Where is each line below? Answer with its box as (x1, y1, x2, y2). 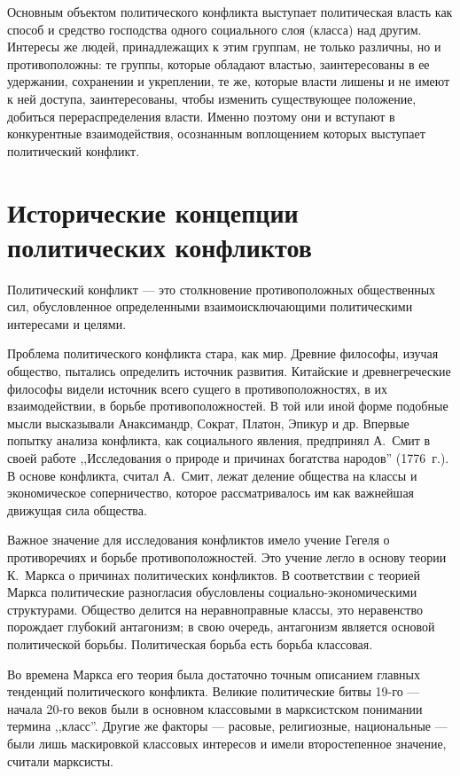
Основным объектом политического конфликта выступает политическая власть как (7, 3, 453, 20)
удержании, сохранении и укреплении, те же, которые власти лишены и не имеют (7, 72, 450, 90)
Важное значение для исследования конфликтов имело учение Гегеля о (7, 530, 390, 549)
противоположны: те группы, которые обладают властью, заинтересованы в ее (7, 54, 430, 73)
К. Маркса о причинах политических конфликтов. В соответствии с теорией (7, 565, 420, 584)
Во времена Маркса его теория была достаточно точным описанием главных (7, 664, 420, 683)
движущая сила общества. (7, 500, 147, 519)
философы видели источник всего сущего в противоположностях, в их (7, 379, 387, 397)
